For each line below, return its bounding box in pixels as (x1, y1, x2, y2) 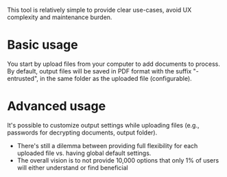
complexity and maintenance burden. (7, 13, 112, 21)
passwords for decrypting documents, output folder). (7, 128, 158, 137)
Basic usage (7, 37, 78, 53)
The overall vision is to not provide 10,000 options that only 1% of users (16, 156, 219, 164)
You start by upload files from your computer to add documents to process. (7, 60, 221, 68)
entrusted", (7, 74, 39, 82)
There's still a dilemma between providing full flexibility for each (16, 141, 198, 150)
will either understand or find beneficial (16, 163, 128, 172)
